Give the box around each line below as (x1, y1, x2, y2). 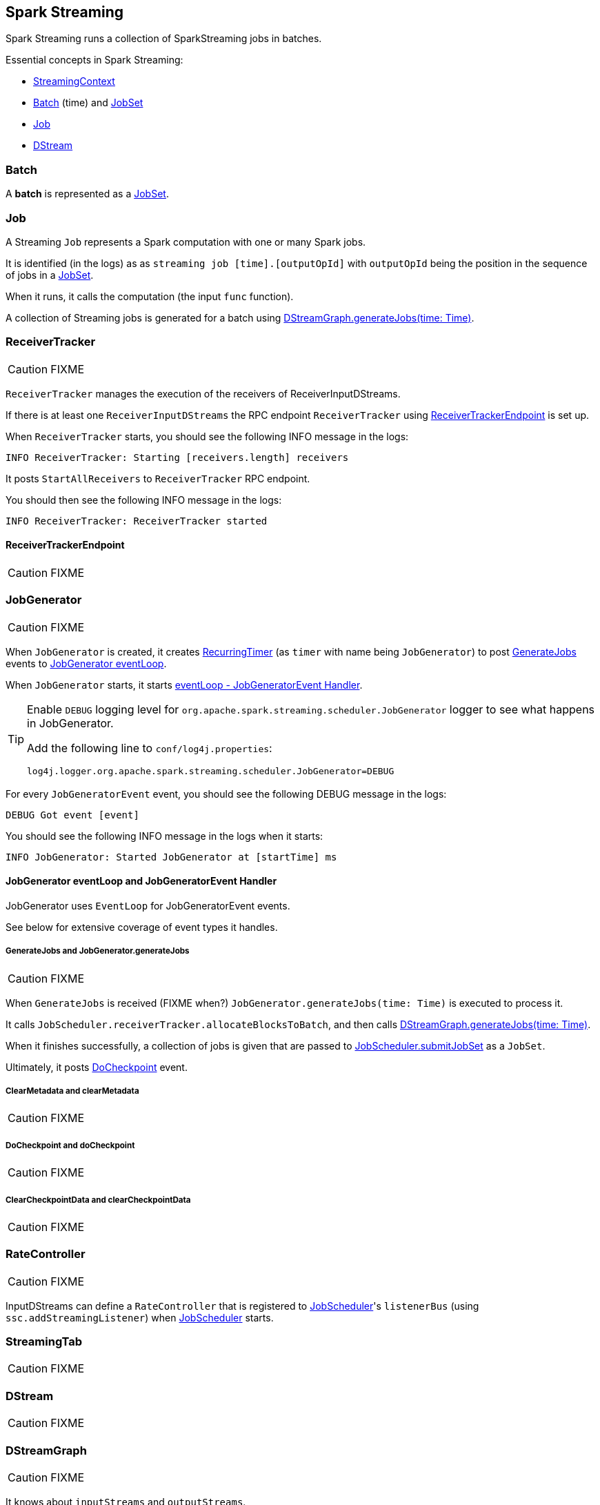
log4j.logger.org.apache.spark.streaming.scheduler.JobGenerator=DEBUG (27, 765, 394, 776)
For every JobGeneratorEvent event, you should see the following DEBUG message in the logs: (6, 787, 447, 800)
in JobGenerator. (27, 716, 114, 730)
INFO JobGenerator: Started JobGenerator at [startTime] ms (6, 851, 337, 863)
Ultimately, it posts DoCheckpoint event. (6, 1061, 188, 1073)
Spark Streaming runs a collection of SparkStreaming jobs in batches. (6, 32, 322, 45)
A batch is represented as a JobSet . (6, 188, 169, 200)
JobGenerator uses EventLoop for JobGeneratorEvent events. (6, 899, 290, 912)
